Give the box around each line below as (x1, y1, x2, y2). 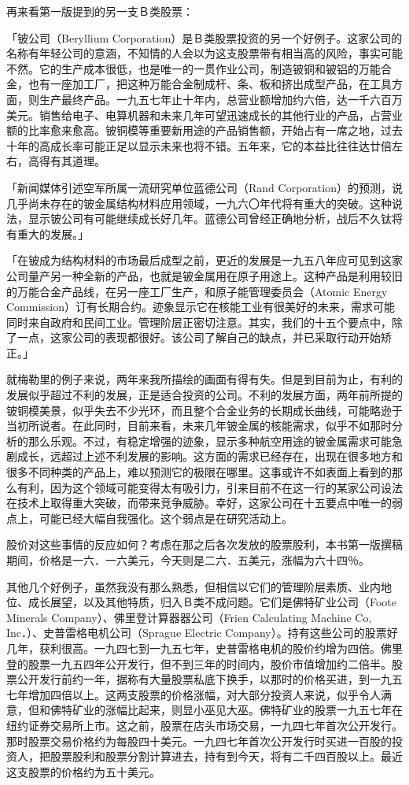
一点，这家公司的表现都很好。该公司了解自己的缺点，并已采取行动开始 (17, 329, 381, 346)
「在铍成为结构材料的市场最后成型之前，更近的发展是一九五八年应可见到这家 (6, 252, 403, 268)
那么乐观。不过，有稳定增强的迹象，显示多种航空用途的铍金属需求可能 (28, 432, 392, 449)
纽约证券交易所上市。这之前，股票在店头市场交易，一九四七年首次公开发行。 (6, 716, 403, 733)
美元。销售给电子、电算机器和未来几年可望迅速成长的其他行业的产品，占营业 (6, 106, 403, 123)
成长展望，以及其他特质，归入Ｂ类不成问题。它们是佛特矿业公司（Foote (28, 594, 397, 610)
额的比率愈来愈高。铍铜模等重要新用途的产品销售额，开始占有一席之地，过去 (6, 122, 403, 139)
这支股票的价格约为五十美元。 (6, 763, 160, 779)
